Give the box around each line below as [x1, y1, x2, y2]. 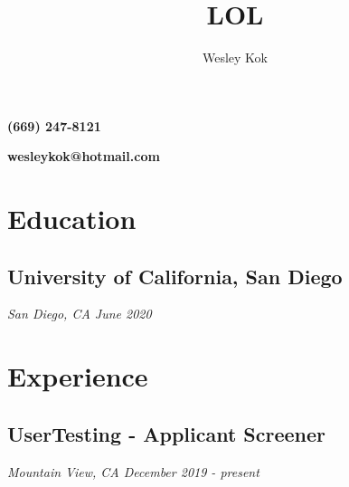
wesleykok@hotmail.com [7, 147, 160, 166]
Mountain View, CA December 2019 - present [7, 462, 259, 481]
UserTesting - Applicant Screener [7, 419, 326, 447]
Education [7, 200, 137, 237]
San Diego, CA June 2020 [7, 304, 152, 323]
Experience [7, 358, 148, 395]
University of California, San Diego [7, 262, 343, 290]
